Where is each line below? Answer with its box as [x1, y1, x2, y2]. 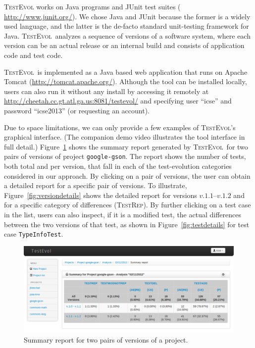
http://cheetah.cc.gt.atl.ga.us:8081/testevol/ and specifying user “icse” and [4, 96, 232, 106]
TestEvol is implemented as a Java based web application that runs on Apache [4, 66, 248, 77]
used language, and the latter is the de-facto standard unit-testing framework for [4, 21, 249, 31]
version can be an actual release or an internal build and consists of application [4, 40, 245, 50]
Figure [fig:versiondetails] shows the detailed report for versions [4, 190, 197, 200]
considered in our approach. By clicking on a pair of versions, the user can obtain [4, 170, 251, 181]
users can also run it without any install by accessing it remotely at [4, 86, 209, 96]
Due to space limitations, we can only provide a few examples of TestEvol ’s [4, 122, 236, 132]
